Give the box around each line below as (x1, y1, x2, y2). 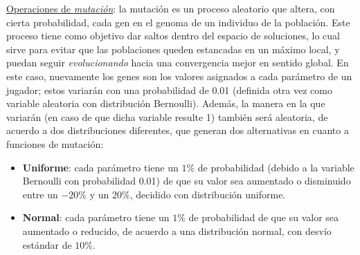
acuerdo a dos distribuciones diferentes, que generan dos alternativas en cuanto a (6, 123, 349, 138)
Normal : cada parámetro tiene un (22, 210, 170, 225)
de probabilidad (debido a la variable (197, 160, 354, 174)
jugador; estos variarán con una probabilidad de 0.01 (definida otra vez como (6, 82, 332, 97)
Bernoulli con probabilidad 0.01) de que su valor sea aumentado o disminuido (22, 173, 351, 188)
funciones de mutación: (6, 136, 104, 151)
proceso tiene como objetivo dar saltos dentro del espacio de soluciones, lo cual (6, 28, 340, 43)
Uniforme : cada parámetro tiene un (22, 160, 179, 174)
